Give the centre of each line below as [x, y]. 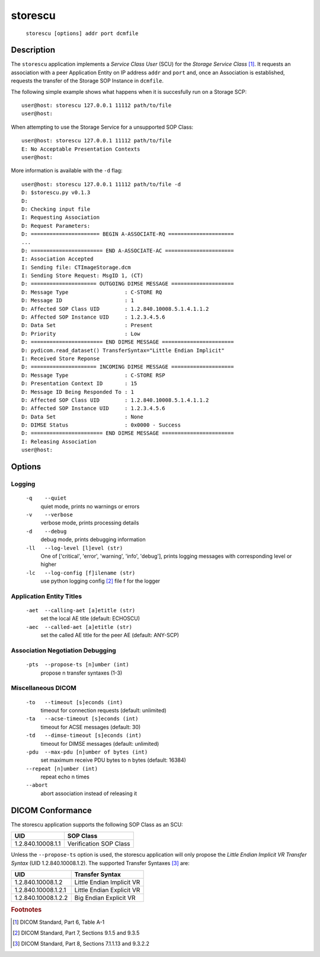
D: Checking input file [56, 209]
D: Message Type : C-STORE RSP [93, 375]
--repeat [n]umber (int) [62, 769]
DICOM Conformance [51, 810]
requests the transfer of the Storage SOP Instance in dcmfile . [87, 81]
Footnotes [26, 910]
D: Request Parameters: [56, 226]
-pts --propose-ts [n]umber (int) [78, 665]
